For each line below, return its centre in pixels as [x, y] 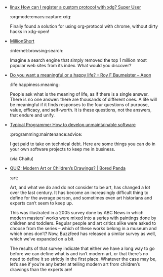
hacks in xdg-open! [29, 31]
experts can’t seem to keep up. [41, 203]
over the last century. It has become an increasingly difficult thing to [79, 193]
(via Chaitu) [21, 158]
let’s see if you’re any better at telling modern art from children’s [75, 264]
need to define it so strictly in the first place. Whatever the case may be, [83, 259]
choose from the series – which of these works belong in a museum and [83, 228]
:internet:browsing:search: [37, 51]
